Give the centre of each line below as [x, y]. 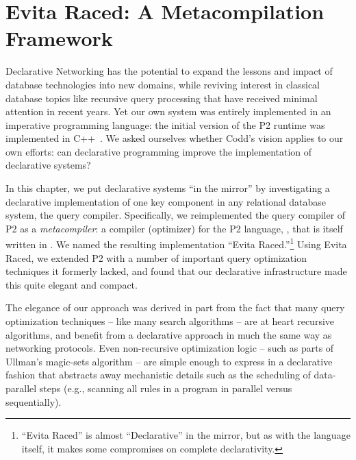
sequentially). [34, 401]
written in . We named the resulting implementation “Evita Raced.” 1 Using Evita [176, 243]
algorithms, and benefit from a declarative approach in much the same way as [169, 334]
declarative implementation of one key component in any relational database [166, 201]
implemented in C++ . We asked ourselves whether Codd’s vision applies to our [175, 138]
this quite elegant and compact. [72, 284]
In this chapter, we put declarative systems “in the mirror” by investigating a [168, 188]
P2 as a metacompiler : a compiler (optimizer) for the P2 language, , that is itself [174, 228]
